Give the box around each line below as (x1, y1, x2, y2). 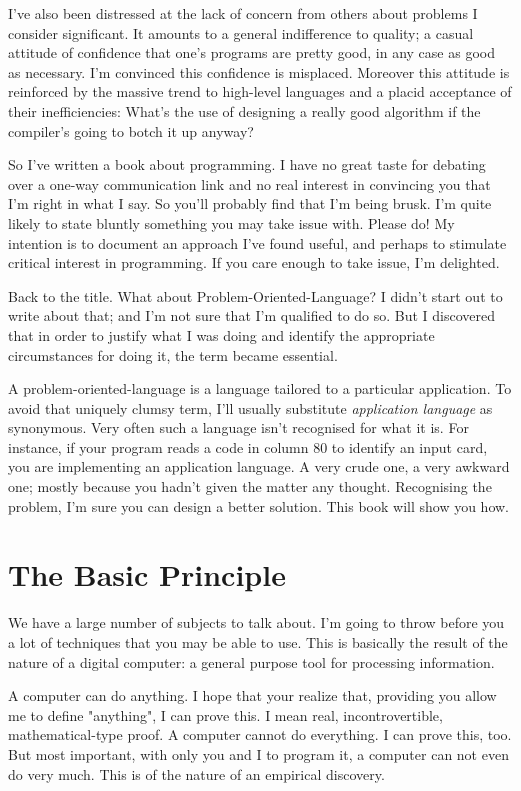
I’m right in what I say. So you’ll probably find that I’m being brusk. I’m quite (8, 193, 492, 214)
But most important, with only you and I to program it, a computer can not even (8, 743, 509, 764)
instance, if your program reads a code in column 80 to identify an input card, (8, 436, 488, 457)
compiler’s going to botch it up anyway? (8, 120, 254, 141)
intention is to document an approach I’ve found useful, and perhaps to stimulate (8, 232, 507, 253)
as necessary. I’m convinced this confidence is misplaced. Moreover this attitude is (8, 61, 510, 82)
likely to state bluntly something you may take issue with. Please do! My (8, 212, 455, 233)
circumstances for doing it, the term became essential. (8, 344, 338, 365)
